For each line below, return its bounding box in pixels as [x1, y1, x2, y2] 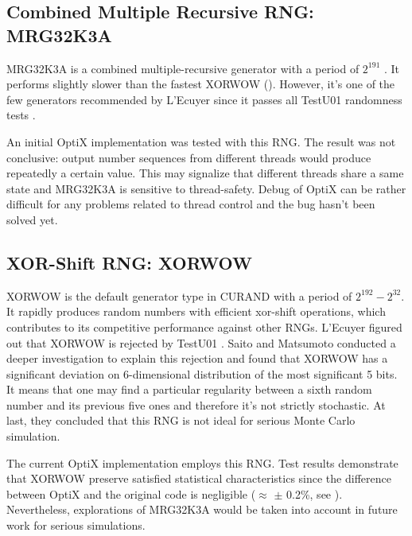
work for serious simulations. [6, 517, 146, 534]
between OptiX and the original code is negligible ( [6, 485, 256, 502]
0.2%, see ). [286, 485, 343, 502]
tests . [6, 107, 36, 123]
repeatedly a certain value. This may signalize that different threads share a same [6, 165, 404, 181]
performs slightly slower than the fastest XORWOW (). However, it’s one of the [6, 76, 395, 92]
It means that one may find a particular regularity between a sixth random [6, 381, 372, 398]
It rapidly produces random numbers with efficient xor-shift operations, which [6, 303, 386, 320]
